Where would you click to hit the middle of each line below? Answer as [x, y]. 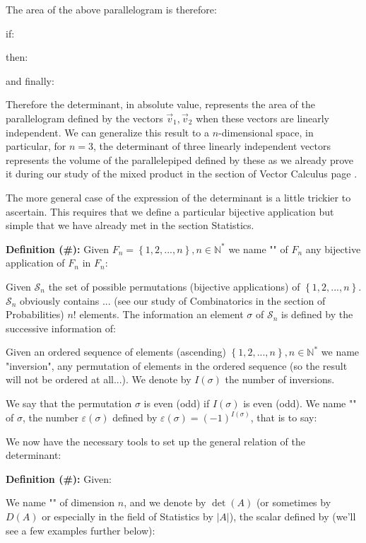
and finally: [30, 80]
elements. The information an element [161, 314]
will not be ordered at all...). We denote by [99, 379]
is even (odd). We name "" [300, 403]
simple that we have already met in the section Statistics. [130, 225]
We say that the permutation [69, 403]
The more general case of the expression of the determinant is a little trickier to [178, 197]
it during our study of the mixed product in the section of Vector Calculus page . [182, 174]
